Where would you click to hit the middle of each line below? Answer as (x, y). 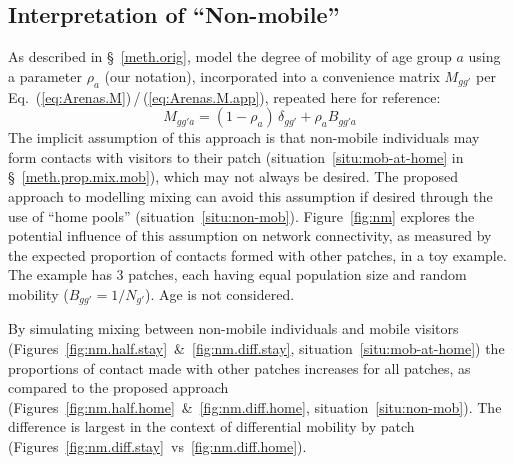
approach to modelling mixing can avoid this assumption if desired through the (250, 195)
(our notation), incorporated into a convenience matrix (272, 75)
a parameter (45, 75)
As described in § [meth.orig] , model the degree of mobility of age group (230, 56)
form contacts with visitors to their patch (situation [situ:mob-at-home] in (236, 156)
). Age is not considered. (219, 293)
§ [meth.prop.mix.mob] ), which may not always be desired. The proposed (233, 176)
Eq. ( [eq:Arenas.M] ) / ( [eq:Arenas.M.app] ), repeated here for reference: (224, 96)
